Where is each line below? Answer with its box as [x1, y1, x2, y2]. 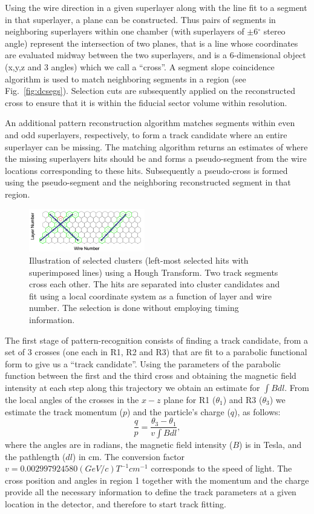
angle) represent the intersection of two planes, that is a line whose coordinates [5, 36, 298, 49]
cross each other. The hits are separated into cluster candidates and [29, 278, 280, 290]
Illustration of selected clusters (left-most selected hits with [29, 254, 249, 267]
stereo [263, 25, 286, 38]
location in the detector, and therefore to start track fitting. [5, 498, 226, 510]
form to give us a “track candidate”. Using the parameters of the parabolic [5, 357, 281, 370]
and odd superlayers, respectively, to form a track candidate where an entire [5, 128, 287, 141]
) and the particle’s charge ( [126, 405, 231, 418]
